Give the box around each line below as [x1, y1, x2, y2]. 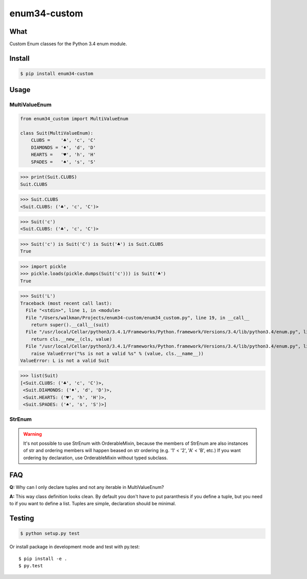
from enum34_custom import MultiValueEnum [20, 116, 128, 122]
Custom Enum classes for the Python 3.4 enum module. [9, 41, 127, 47]
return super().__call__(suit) [31, 321, 109, 328]
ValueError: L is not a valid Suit [20, 357, 109, 363]
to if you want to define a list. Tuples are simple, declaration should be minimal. [9, 501, 176, 507]
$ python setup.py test [20, 530, 80, 537]
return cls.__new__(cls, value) [31, 336, 113, 342]
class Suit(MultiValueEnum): [20, 131, 94, 136]
